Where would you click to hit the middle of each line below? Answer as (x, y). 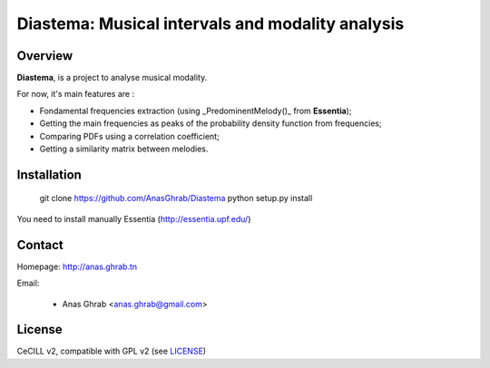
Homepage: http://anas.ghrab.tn (77, 266)
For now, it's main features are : (76, 94)
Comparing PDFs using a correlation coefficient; (129, 136)
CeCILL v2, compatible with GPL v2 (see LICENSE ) (112, 351)
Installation (49, 174)
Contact (40, 245)
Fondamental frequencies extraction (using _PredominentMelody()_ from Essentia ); (196, 111)
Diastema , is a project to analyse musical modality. (112, 78)
